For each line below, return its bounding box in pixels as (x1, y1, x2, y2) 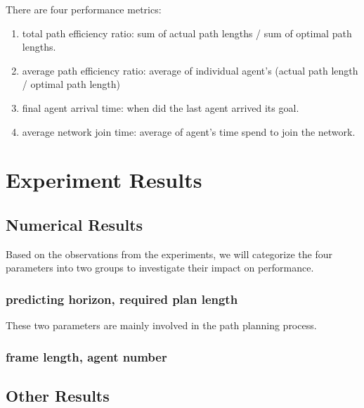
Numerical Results (6, 213, 143, 235)
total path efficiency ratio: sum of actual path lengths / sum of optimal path (22, 25, 352, 40)
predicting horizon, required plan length (6, 290, 238, 307)
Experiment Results (6, 165, 202, 194)
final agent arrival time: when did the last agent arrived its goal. (22, 100, 299, 115)
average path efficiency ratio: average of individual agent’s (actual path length (22, 63, 358, 77)
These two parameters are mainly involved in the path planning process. (6, 318, 317, 333)
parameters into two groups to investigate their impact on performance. (6, 260, 314, 275)
